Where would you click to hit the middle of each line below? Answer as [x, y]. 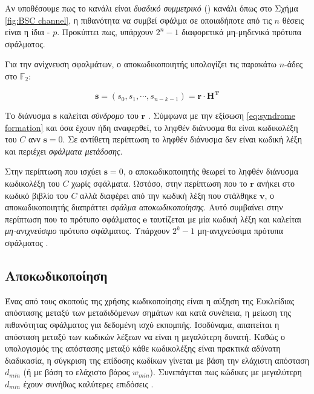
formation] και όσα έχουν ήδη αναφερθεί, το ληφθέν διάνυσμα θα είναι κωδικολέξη [152, 127]
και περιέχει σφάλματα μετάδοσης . [64, 151]
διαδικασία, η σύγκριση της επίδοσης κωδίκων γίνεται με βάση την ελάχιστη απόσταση [157, 360]
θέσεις [293, 20]
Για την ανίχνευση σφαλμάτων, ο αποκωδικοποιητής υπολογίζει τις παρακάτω [141, 64]
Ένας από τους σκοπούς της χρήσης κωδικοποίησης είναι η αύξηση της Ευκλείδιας [150, 300]
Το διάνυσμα [28, 115]
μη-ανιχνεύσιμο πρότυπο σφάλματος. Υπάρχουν [87, 231]
